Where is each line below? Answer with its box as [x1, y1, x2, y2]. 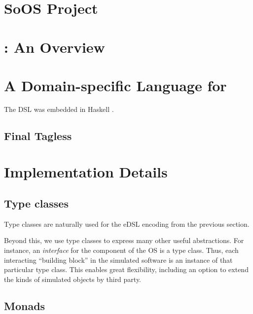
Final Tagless [4, 128, 72, 143]
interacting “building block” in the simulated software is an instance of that [4, 254, 233, 265]
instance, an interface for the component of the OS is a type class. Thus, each [4, 245, 239, 255]
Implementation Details [4, 162, 168, 182]
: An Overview [4, 36, 105, 57]
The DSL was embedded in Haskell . [4, 104, 114, 114]
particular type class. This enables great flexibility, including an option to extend [4, 264, 249, 275]
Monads [4, 298, 45, 313]
